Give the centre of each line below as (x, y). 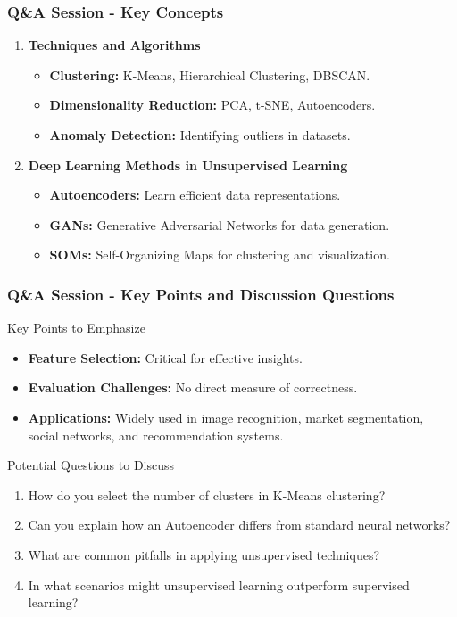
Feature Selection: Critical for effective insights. (165, 357)
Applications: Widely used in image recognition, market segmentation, (226, 417)
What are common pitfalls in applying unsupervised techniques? (204, 554)
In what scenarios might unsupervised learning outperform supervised (219, 584)
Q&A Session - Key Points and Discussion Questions (201, 294)
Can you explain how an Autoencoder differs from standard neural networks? (239, 525)
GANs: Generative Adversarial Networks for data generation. (220, 224)
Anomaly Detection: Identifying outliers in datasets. (200, 135)
